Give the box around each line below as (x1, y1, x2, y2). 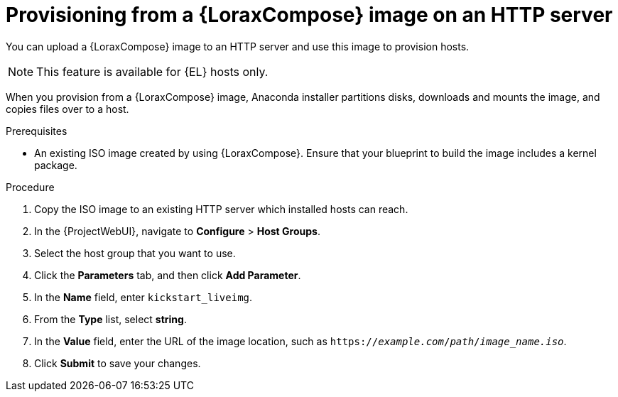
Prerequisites (6, 124, 67, 137)
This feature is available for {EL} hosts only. (36, 64, 269, 79)
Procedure (6, 180, 55, 193)
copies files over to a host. (6, 102, 129, 115)
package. (34, 158, 77, 171)
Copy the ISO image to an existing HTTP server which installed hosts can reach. (34, 202, 408, 215)
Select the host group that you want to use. (34, 246, 236, 259)
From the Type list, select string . (34, 312, 187, 325)
